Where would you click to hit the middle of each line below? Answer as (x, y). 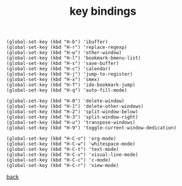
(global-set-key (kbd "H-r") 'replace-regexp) (67, 47)
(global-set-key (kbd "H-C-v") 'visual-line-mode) (72, 155)
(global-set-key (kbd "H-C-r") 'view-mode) (63, 166)
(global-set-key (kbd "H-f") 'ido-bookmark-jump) (71, 85)
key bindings (103, 11)
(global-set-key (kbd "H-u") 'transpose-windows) (71, 123)
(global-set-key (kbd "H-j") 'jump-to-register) (70, 74)
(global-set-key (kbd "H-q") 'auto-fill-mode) (67, 90)
